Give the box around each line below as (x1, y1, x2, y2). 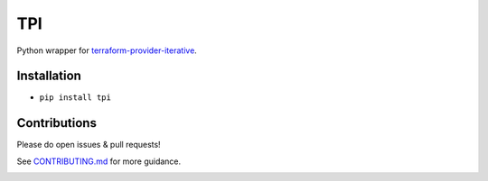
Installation (16, 68, 81, 84)
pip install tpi (39, 93, 112, 103)
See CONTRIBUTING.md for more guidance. (16, 156, 182, 167)
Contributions (16, 115, 97, 131)
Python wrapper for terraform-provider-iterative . (16, 45, 198, 56)
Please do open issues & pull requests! (16, 140, 162, 150)
